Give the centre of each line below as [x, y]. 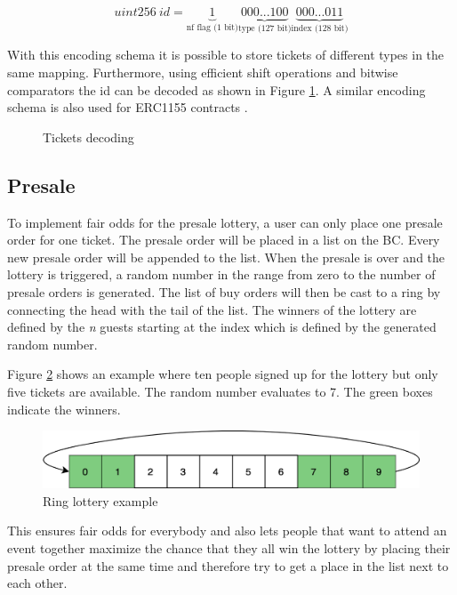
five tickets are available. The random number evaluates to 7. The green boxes [220, 391]
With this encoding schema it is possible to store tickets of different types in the [226, 55]
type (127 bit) [265, 28]
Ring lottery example [100, 500]
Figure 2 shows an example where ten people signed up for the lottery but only [223, 374]
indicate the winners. [64, 409]
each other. [37, 583]
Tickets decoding [88, 137]
